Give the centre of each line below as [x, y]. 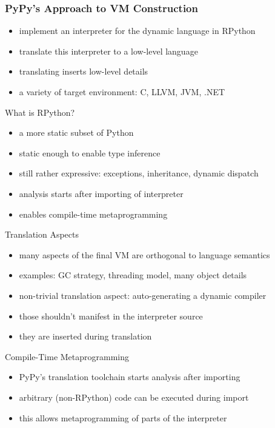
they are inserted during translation [85, 336]
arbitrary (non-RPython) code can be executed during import [134, 397]
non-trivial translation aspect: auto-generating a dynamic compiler [143, 295]
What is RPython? [40, 112]
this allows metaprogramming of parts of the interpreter [123, 417]
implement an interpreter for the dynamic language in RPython [137, 31]
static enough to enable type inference [90, 152]
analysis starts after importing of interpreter [101, 193]
